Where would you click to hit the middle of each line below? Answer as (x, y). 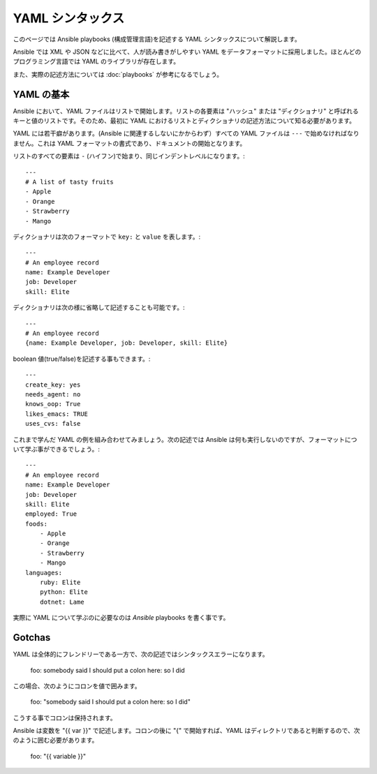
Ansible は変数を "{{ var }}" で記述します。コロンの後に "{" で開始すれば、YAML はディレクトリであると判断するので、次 (186, 731)
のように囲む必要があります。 (56, 740)
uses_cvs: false (53, 424)
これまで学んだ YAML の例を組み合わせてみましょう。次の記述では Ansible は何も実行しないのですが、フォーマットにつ (185, 439)
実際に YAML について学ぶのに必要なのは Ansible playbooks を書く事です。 (121, 618)
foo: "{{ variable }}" (58, 756)
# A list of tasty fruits (70, 182)
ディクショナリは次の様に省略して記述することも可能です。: (99, 308)
